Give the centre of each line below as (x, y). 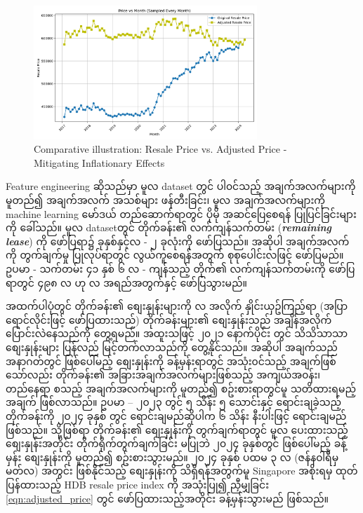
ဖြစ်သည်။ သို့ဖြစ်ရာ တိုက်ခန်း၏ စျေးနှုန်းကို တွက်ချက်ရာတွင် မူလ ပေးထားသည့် (177, 429)
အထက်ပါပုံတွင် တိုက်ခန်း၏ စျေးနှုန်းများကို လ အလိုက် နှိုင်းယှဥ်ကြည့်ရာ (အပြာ (177, 306)
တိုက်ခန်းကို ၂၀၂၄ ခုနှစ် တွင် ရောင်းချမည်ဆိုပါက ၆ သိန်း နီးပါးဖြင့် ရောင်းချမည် (176, 415)
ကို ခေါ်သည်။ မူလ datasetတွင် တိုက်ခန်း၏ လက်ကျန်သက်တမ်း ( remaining (169, 227)
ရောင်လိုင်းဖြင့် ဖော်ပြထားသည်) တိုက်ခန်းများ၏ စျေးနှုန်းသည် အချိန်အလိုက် (169, 319)
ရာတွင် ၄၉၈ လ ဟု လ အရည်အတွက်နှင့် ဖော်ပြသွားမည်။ (127, 282)
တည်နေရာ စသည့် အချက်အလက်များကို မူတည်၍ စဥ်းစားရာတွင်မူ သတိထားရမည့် (181, 388)
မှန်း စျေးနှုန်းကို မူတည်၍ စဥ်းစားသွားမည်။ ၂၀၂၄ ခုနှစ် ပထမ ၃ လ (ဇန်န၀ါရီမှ (172, 457)
